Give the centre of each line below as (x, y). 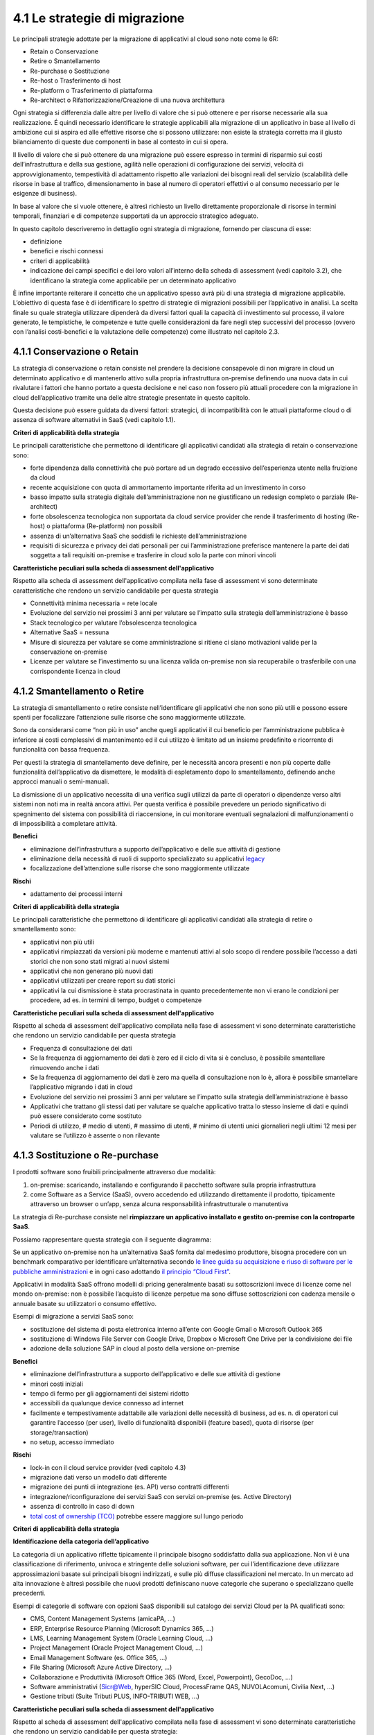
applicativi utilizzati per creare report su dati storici (103, 981)
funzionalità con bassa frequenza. (61, 750)
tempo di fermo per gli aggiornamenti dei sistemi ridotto (110, 1393)
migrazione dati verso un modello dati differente (99, 1478)
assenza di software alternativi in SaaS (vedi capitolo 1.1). (94, 420)
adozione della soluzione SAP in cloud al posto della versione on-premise (135, 1348)
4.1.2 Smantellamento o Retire (79, 691)
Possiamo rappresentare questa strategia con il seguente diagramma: (112, 1239)
